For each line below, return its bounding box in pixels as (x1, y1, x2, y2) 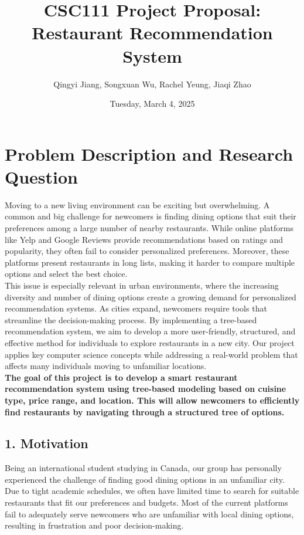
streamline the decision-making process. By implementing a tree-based (5, 313, 257, 326)
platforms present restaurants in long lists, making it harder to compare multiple (5, 256, 295, 268)
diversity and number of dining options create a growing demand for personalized (5, 290, 296, 303)
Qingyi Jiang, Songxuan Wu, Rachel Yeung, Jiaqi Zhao (53, 77, 251, 90)
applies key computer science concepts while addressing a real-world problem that (5, 348, 298, 360)
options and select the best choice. (5, 267, 128, 280)
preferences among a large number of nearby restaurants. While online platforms (5, 222, 293, 233)
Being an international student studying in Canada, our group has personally (5, 462, 282, 474)
